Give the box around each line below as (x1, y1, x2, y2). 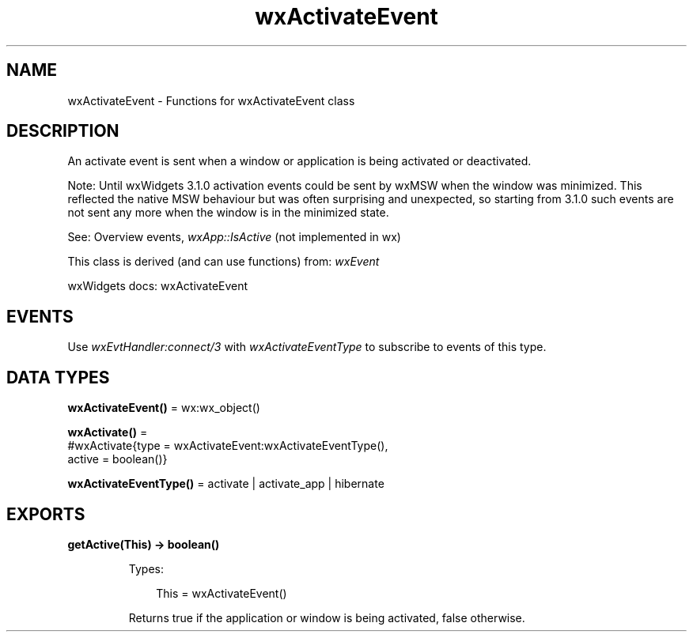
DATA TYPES (6, 367, 110, 387)
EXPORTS (6, 504, 85, 524)
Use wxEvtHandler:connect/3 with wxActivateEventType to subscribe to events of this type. (67, 340, 547, 354)
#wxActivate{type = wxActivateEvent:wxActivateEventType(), (67, 439, 388, 453)
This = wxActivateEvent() (156, 586, 287, 600)
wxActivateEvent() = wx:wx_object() (67, 401, 260, 415)
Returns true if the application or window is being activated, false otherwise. (128, 610, 525, 625)
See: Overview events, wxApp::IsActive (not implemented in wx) (67, 230, 401, 244)
